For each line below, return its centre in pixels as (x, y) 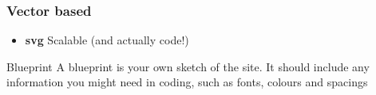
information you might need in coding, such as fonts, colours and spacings (187, 82)
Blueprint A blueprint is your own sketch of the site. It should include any (188, 66)
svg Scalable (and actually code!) (107, 40)
